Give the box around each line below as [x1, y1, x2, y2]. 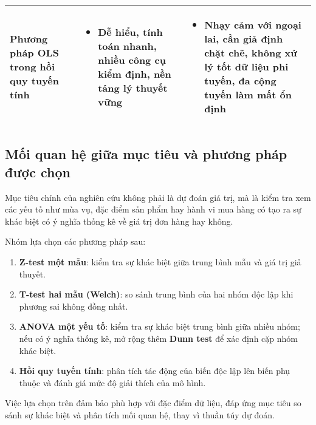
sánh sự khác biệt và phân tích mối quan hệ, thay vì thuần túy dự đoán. [5, 408, 275, 421]
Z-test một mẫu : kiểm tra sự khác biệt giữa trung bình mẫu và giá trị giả [19, 255, 301, 268]
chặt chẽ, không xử [204, 46, 297, 59]
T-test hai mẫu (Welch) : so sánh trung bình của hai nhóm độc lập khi [19, 288, 294, 301]
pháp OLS [10, 46, 59, 59]
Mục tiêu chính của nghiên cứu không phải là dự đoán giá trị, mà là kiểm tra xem [5, 191, 311, 203]
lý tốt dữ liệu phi [204, 59, 289, 73]
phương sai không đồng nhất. [19, 299, 128, 312]
